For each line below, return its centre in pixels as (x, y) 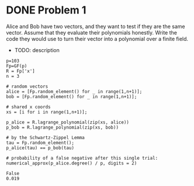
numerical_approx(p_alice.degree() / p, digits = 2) (72, 163)
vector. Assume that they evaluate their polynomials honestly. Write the (91, 32)
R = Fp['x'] (20, 71)
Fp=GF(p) (17, 66)
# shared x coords (28, 107)
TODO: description (37, 50)
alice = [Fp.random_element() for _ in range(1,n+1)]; (74, 91)
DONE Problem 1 (46, 10)
